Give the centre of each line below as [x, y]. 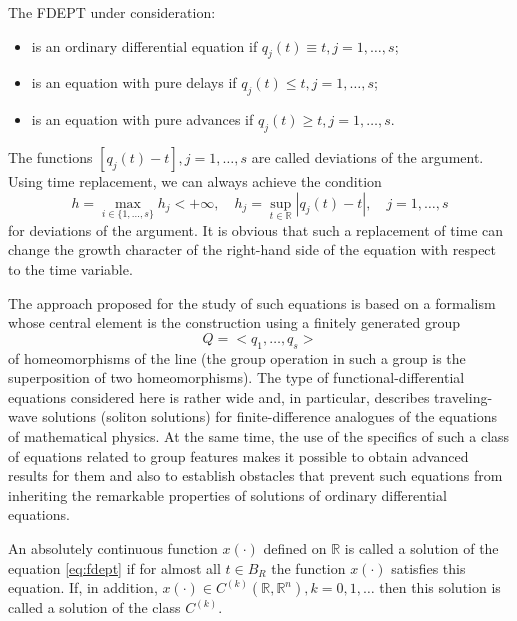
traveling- [463, 396]
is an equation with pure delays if [134, 82]
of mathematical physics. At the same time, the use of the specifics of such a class [259, 435]
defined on [295, 547]
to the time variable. [70, 268]
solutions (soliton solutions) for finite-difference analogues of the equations [270, 416]
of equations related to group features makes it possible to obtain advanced [238, 455]
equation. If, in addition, [83, 587]
